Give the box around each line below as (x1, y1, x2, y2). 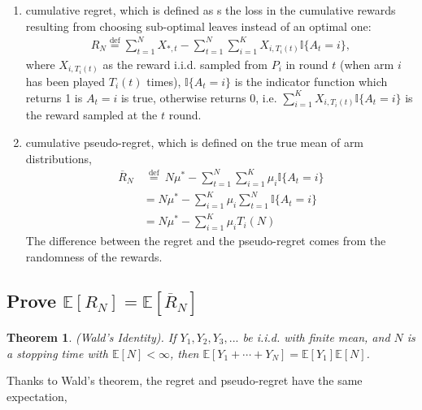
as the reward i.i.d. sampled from (102, 55, 268, 72)
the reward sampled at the (25, 106, 158, 123)
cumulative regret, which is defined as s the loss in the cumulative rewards (25, 2, 396, 18)
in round (285, 55, 328, 72)
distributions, (25, 149, 92, 166)
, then (170, 344, 199, 361)
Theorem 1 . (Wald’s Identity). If (7, 328, 176, 345)
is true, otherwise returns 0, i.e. (120, 88, 277, 106)
